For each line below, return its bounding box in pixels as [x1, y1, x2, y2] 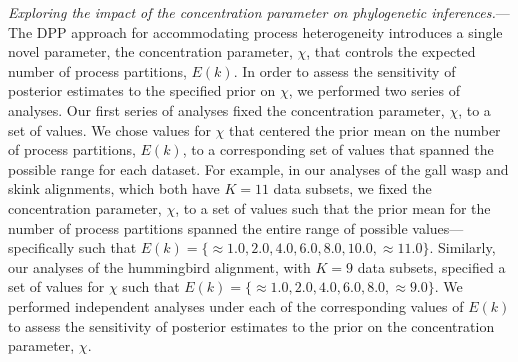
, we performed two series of [288, 80, 461, 101]
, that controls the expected [306, 41, 476, 62]
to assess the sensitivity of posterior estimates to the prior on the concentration [8, 315, 495, 336]
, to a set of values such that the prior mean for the [175, 197, 491, 218]
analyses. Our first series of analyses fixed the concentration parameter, [8, 99, 445, 120]
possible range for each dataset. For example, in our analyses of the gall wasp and [8, 158, 509, 179]
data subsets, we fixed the [273, 178, 432, 199]
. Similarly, [429, 237, 496, 258]
